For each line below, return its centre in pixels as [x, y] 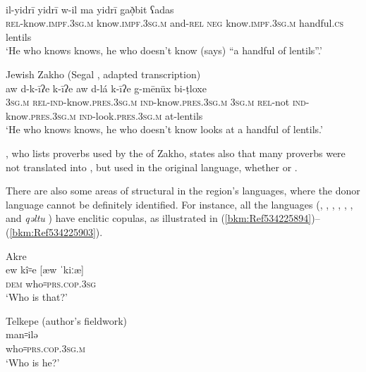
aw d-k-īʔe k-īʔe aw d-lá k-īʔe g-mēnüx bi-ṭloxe [106, 88]
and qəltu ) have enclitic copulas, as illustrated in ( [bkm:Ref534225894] [159, 218]
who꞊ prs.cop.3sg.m [45, 348]
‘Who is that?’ [37, 297]
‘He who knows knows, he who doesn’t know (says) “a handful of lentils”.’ [164, 50]
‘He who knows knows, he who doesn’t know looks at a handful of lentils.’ [164, 129]
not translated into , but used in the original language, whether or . [152, 167]
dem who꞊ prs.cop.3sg [51, 283]
